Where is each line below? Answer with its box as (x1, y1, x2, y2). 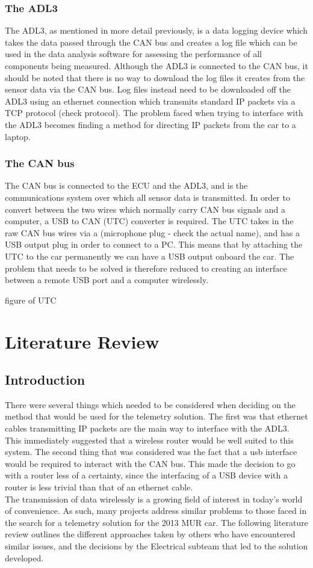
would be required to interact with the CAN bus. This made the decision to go (5, 457, 296, 469)
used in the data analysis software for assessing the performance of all (5, 47, 262, 60)
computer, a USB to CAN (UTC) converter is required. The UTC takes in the (5, 215, 294, 227)
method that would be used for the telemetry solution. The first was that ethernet (5, 410, 308, 423)
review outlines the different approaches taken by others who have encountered (5, 528, 296, 540)
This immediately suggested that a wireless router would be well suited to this (5, 433, 294, 446)
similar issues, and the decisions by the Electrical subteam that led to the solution (5, 540, 308, 552)
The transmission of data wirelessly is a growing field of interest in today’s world (5, 492, 303, 505)
